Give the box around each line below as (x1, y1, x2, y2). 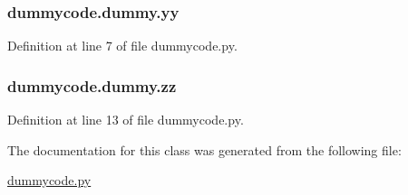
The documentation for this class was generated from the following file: (7, 140, 402, 159)
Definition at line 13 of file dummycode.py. (7, 110, 244, 129)
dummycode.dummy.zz (7, 74, 177, 97)
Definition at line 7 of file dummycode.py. (7, 36, 238, 55)
